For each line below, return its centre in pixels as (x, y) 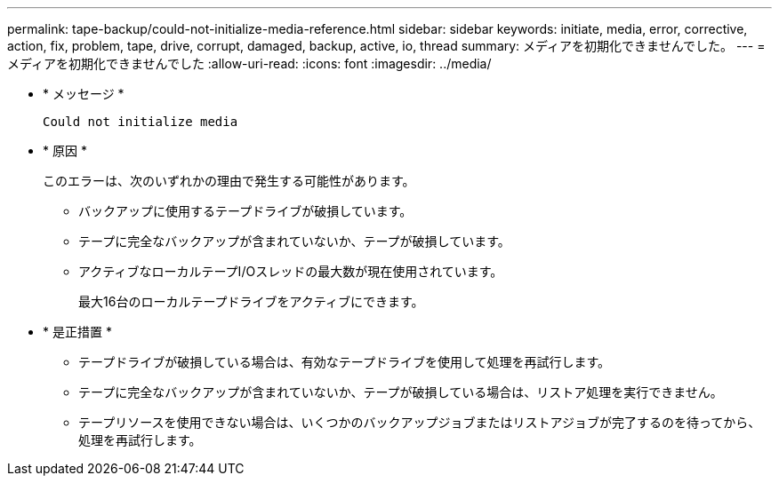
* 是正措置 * (77, 332)
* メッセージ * (84, 94)
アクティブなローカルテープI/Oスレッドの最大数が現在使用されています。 (291, 271)
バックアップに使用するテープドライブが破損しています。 (245, 211)
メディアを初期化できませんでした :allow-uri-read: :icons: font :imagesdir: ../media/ (249, 63)
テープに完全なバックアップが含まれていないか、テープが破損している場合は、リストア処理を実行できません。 (401, 392)
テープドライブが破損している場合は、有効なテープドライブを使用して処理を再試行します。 (345, 362)
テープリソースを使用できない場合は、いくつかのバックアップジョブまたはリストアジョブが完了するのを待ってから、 (420, 422)
